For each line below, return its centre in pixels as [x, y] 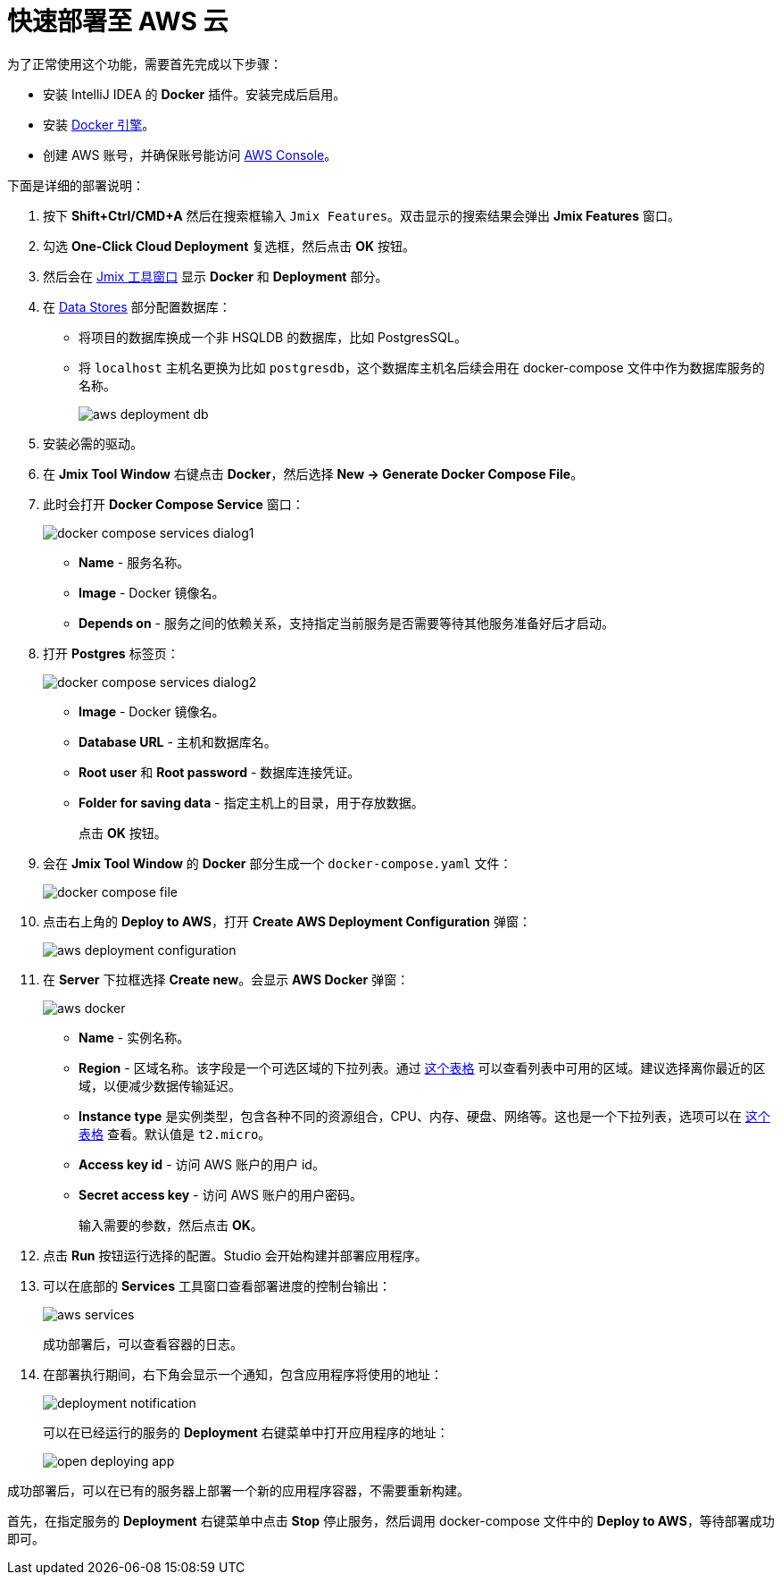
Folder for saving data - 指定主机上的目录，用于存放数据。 [251, 802]
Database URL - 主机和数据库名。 [178, 741]
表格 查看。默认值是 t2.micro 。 [175, 1134]
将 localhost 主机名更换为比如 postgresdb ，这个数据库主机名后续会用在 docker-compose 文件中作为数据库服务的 [422, 367]
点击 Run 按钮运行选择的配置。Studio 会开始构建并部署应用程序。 [235, 1255]
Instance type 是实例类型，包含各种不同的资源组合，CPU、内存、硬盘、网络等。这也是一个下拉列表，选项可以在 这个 [424, 1116]
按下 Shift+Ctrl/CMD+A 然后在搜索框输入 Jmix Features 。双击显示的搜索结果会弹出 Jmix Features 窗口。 [361, 215]
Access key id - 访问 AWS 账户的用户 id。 [202, 1164]
